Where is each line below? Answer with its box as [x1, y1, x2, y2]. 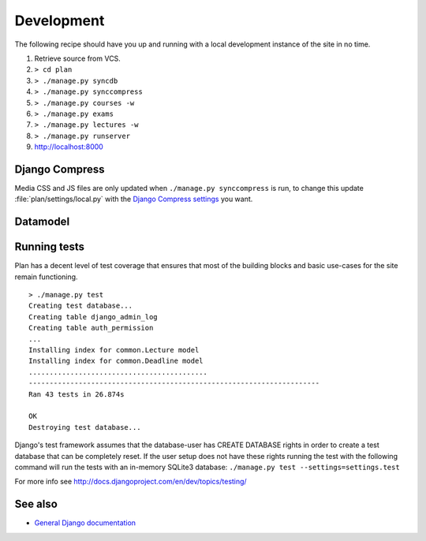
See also [14, 498, 58, 511]
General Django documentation [34, 518, 136, 528]
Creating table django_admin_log [28, 312, 158, 321]
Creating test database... [28, 301, 133, 311]
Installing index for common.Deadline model [28, 356, 204, 366]
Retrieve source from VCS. [34, 54, 121, 63]
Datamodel [14, 215, 70, 229]
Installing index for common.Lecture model [28, 345, 200, 355]
